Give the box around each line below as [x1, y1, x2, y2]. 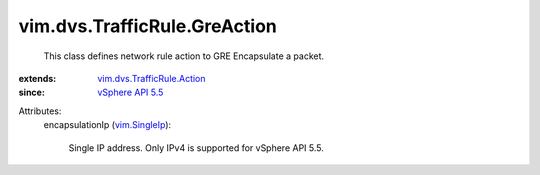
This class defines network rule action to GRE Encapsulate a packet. [43, 50, 325, 62]
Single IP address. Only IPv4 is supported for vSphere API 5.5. [68, 141, 325, 154]
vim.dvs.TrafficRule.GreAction [18, 15, 277, 37]
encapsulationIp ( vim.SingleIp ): [43, 119, 172, 131]
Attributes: [18, 105, 62, 117]
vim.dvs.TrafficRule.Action [97, 72, 206, 84]
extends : [18, 72, 57, 84]
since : [18, 86, 45, 99]
